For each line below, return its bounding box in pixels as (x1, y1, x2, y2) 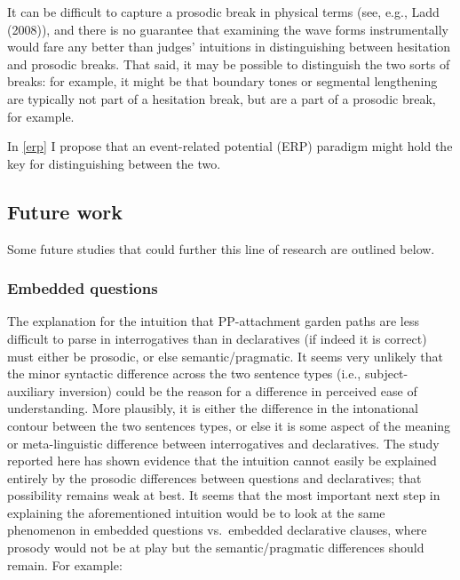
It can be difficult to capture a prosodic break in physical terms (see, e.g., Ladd (7, 3, 440, 20)
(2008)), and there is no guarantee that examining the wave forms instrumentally (7, 20, 448, 38)
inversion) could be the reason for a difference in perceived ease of (59, 381, 417, 400)
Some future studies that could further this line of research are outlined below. (7, 239, 435, 258)
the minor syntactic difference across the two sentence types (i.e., (7, 364, 361, 383)
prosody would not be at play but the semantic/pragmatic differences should (7, 538, 424, 557)
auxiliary (7, 381, 55, 400)
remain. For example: (7, 555, 123, 574)
